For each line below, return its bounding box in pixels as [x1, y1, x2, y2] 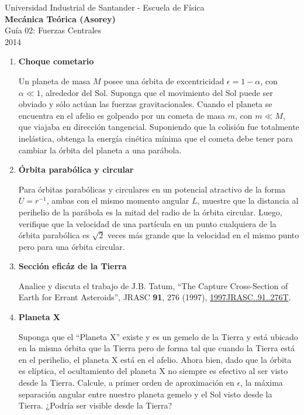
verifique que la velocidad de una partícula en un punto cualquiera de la [18, 217, 277, 229]
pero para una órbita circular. [18, 240, 125, 252]
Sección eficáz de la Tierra [18, 260, 127, 272]
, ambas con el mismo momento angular [46, 194, 189, 207]
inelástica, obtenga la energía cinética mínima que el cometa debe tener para [18, 132, 293, 144]
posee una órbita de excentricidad [103, 74, 224, 87]
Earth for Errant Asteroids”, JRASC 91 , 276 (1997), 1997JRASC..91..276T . [18, 291, 291, 303]
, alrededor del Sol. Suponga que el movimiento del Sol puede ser [40, 86, 273, 98]
